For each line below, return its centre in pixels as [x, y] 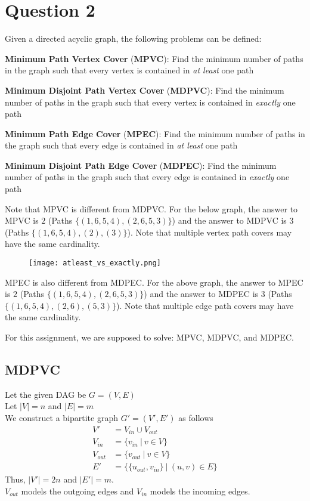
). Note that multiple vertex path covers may [210, 232]
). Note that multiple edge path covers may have [205, 305]
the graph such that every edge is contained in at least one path [121, 145]
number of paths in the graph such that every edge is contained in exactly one [147, 177]
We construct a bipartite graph [61, 418]
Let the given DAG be [46, 394]
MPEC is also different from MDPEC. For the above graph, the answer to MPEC [154, 282]
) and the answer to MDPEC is [201, 294]
